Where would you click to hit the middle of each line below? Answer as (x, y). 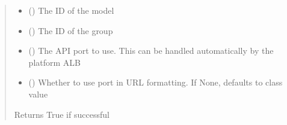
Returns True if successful (62, 114)
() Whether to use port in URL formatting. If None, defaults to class (156, 82)
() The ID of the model (71, 10)
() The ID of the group (71, 30)
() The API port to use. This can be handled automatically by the (151, 51)
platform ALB (54, 62)
